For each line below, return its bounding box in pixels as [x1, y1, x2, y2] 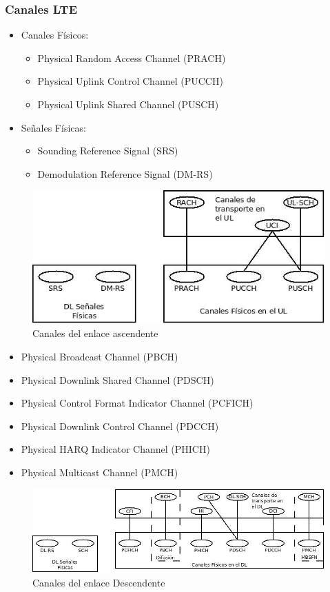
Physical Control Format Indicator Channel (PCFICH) [21, 396, 254, 410]
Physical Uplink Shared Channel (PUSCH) [37, 97, 219, 111]
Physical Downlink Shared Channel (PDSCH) [21, 372, 214, 387]
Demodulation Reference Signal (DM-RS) [37, 166, 213, 181]
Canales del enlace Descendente [32, 575, 165, 589]
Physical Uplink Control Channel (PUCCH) [37, 74, 223, 88]
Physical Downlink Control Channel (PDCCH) [21, 418, 219, 433]
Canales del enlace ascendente [32, 326, 158, 340]
